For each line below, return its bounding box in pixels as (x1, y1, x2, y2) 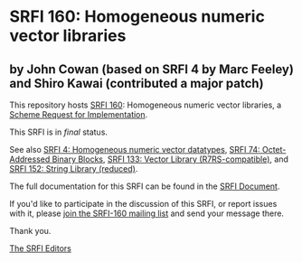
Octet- (261, 145, 287, 154)
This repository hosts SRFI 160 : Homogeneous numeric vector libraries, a (9, 99, 282, 110)
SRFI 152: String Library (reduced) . (9, 164, 138, 173)
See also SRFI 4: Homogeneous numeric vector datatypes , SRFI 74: (9, 145, 260, 154)
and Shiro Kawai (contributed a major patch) (9, 75, 264, 91)
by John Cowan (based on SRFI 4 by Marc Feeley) (9, 61, 294, 77)
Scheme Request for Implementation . (9, 109, 148, 119)
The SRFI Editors (9, 243, 72, 254)
